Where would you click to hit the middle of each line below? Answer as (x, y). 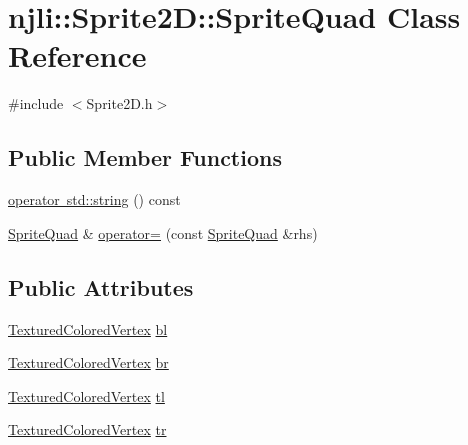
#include (36, 103)
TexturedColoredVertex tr (87, 429)
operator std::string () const (94, 199)
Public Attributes (101, 286)
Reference (77, 55)
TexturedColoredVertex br (88, 362)
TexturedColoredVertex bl (88, 328)
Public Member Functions (145, 157)
